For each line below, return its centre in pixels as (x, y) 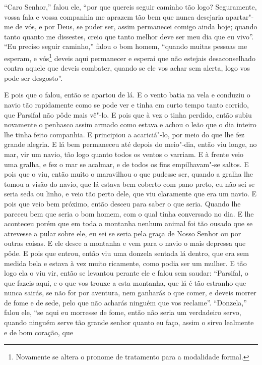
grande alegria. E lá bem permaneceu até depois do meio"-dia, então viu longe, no (130, 144)
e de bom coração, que (39, 332)
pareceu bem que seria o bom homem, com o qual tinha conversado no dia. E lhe (129, 213)
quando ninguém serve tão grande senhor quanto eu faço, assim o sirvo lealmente (129, 322)
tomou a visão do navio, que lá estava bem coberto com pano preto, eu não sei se (129, 184)
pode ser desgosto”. (34, 77)
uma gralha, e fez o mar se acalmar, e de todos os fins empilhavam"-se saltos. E (126, 164)
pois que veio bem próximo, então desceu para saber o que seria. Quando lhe (122, 203)
